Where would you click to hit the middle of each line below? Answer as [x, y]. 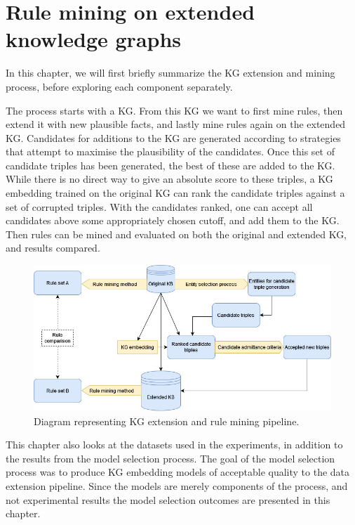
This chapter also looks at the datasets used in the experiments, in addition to [174, 445]
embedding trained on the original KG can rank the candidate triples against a [175, 193]
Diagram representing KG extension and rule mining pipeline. [167, 421]
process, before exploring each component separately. [119, 86]
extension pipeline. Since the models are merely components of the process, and [177, 486]
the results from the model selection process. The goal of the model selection [170, 458]
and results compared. [53, 248]
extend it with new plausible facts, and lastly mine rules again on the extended [176, 124]
